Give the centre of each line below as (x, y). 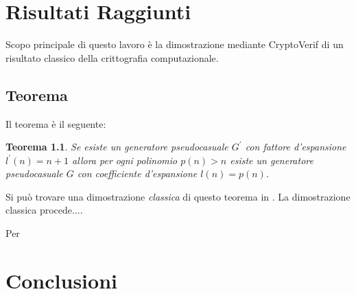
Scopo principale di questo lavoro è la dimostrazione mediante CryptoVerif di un (175, 44)
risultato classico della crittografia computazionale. (112, 57)
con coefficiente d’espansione (137, 173)
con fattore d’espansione (296, 147)
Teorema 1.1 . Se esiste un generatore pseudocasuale (117, 147)
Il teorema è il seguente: (56, 123)
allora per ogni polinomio (125, 160)
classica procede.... (44, 210)
